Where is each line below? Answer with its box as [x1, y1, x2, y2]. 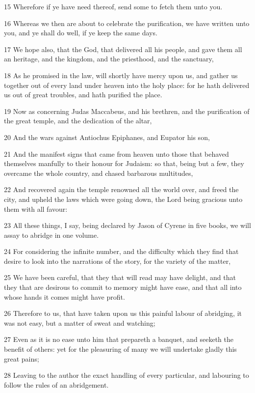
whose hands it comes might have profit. [4, 291, 125, 302]
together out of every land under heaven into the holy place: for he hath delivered [4, 80, 250, 90]
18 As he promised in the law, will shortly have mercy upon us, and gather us [4, 70, 238, 80]
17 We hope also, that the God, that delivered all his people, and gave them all [4, 44, 242, 54]
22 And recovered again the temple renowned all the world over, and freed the [4, 184, 239, 195]
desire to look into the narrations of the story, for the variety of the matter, [4, 255, 231, 266]
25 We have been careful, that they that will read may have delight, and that [4, 272, 236, 282]
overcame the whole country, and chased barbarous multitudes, [4, 168, 193, 178]
